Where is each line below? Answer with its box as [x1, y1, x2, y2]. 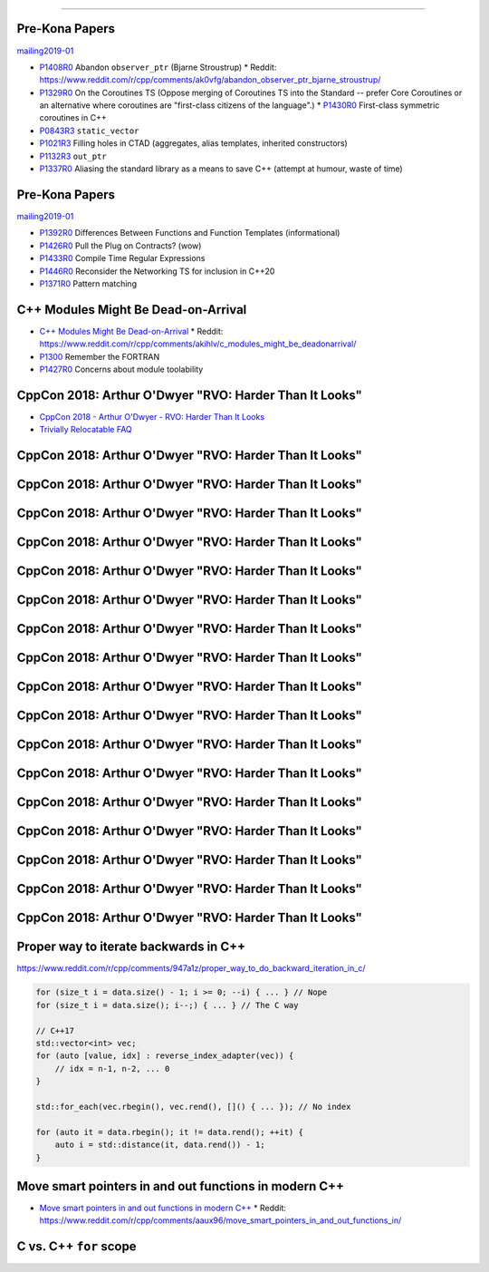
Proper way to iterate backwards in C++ [16, 939, 246, 955]
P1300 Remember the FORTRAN [39, 351, 160, 362]
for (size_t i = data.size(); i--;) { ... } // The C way [35, 1000, 299, 1010]
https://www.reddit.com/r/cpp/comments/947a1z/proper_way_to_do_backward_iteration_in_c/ [16, 963, 366, 974]
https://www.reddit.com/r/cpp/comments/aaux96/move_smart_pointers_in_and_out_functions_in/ [39, 1215, 402, 1226]
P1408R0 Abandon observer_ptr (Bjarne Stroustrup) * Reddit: [39, 62, 277, 73]
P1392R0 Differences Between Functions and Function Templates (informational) [39, 228, 340, 238]
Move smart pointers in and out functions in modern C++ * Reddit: [39, 1202, 287, 1213]
